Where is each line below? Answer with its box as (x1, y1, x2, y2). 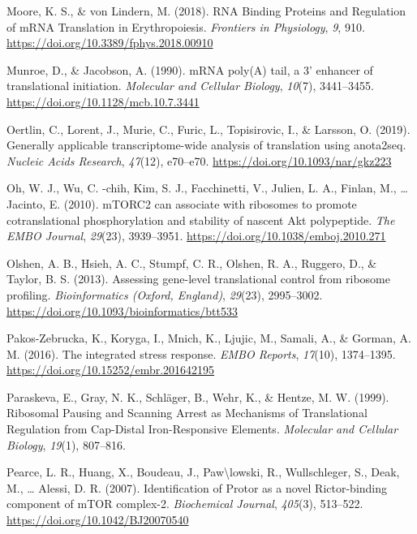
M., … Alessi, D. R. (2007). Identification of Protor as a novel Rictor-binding (6, 479, 388, 496)
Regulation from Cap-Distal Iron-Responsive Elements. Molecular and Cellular (6, 420, 398, 437)
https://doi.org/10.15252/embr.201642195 (6, 361, 215, 378)
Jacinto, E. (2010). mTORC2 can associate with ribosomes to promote (6, 195, 357, 212)
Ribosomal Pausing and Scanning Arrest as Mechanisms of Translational (6, 404, 368, 421)
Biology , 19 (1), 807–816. (6, 436, 126, 453)
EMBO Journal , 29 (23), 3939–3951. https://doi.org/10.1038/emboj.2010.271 (6, 227, 386, 244)
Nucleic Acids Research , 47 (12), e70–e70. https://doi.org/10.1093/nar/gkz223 (6, 152, 392, 169)
